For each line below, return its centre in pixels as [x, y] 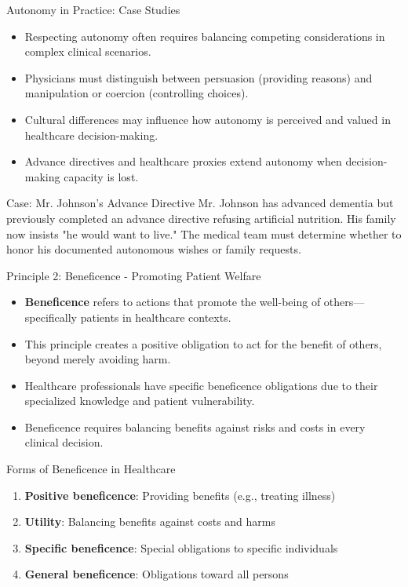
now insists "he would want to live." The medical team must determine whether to [204, 233]
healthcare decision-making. [91, 135]
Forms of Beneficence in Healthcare [91, 469]
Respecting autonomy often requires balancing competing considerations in [205, 36]
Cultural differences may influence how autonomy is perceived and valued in [208, 119]
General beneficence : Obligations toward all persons [157, 574]
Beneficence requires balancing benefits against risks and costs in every [195, 427]
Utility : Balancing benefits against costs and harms [150, 521]
